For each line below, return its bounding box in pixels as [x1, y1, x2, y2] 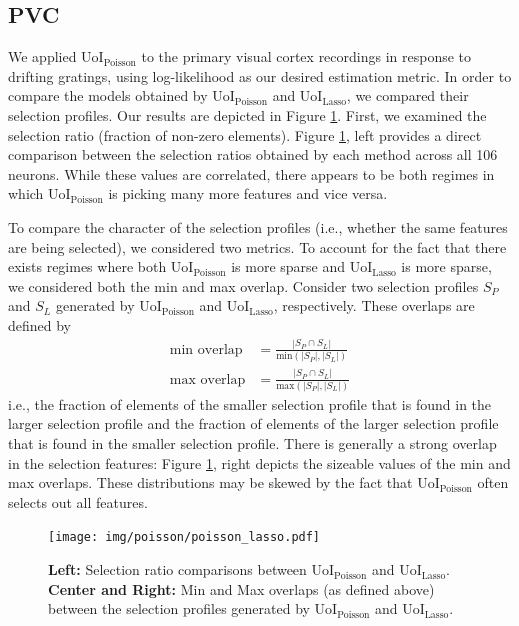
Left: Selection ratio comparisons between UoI [48, 559, 335, 580]
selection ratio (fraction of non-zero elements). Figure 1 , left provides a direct [8, 124, 482, 145]
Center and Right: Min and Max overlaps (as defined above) [48, 578, 435, 599]
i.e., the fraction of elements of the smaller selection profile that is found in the [8, 393, 492, 414]
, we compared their [346, 85, 469, 106]
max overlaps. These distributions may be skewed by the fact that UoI [8, 472, 440, 493]
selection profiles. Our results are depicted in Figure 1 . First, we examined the [8, 104, 487, 125]
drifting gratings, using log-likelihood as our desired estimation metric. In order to [8, 65, 512, 86]
